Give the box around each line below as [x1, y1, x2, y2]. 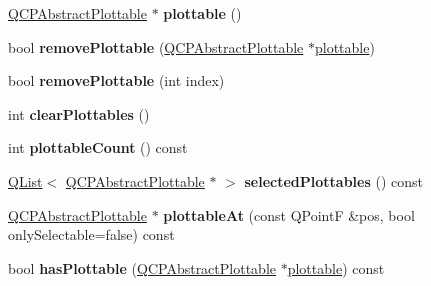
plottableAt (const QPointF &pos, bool [163, 204, 415, 225]
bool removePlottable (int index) [8, 70, 225, 91]
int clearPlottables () [8, 103, 150, 124]
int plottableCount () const [8, 137, 188, 158]
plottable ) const [287, 257, 385, 278]
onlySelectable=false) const [8, 224, 175, 245]
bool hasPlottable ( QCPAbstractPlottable [8, 257, 276, 278]
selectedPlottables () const [244, 170, 423, 191]
